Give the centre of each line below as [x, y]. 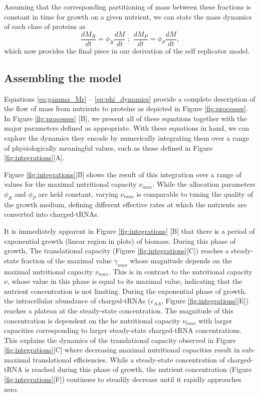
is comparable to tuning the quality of [195, 193]
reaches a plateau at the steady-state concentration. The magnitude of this [119, 310]
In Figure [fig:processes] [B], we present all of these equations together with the [125, 118]
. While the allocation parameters [204, 184]
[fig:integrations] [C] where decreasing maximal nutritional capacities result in [122, 350]
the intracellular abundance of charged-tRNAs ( [77, 301]
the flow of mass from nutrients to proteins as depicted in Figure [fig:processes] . [126, 108]
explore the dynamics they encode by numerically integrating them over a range [127, 138]
